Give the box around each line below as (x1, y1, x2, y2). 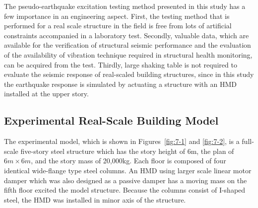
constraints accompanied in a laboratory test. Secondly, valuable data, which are (4, 30, 249, 40)
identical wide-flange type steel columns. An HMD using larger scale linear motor (4, 165, 252, 175)
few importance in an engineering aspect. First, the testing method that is (4, 10, 230, 21)
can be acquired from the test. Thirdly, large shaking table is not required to (4, 59, 237, 69)
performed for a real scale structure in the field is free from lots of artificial (4, 20, 232, 31)
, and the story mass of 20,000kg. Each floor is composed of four (31, 155, 226, 166)
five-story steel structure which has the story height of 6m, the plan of (20, 145, 234, 156)
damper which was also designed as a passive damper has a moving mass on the (4, 175, 247, 185)
